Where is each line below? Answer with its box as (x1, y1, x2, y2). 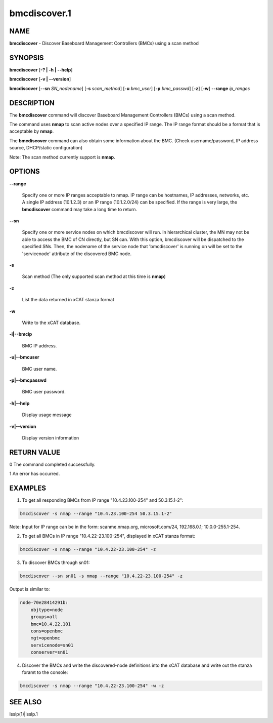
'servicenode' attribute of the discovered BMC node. (22, 251, 132, 257)
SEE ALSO (9, 698, 42, 706)
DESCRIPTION (9, 99, 55, 107)
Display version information (22, 434, 79, 440)
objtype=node (30, 607, 63, 613)
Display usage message (22, 412, 72, 418)
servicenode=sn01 (30, 642, 74, 648)
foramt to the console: (22, 669, 68, 675)
